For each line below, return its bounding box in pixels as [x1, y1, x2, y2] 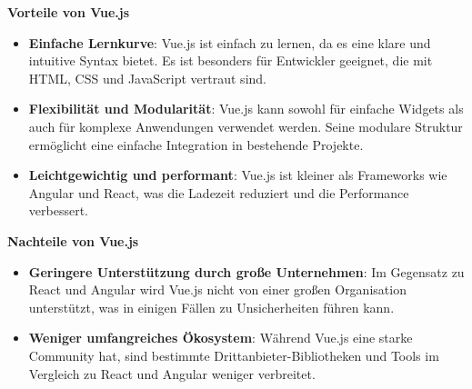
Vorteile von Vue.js [7, 3, 130, 21]
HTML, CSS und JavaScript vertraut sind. [28, 68, 266, 87]
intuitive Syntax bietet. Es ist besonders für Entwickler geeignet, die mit [28, 51, 433, 70]
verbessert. [28, 201, 88, 220]
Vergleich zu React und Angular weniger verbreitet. [28, 364, 316, 383]
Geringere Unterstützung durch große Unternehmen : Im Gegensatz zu [28, 262, 465, 281]
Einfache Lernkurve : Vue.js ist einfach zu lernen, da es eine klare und [28, 33, 431, 52]
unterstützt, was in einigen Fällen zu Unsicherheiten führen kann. [28, 297, 395, 316]
